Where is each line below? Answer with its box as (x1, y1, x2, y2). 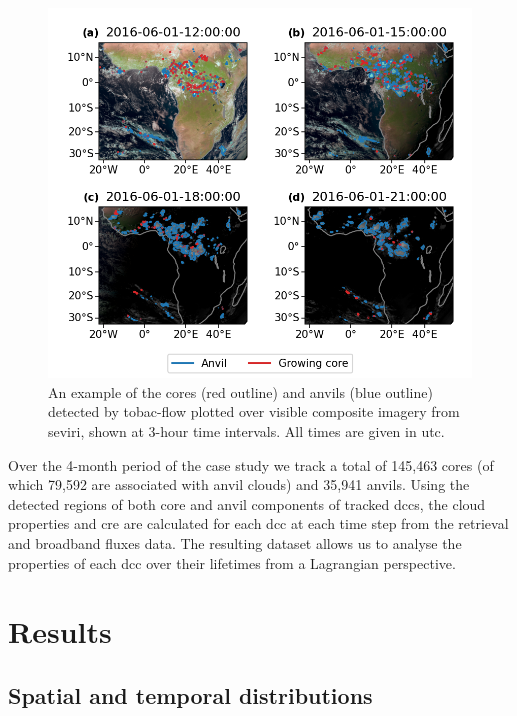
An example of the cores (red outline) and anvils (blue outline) (48, 381, 433, 402)
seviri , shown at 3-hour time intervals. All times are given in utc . (48, 420, 445, 441)
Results (8, 611, 112, 652)
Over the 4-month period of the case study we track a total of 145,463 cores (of (8, 454, 494, 475)
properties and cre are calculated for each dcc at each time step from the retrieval (8, 513, 509, 534)
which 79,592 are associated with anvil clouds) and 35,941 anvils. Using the (8, 474, 470, 495)
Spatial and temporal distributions (8, 679, 373, 710)
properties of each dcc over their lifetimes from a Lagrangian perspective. (8, 552, 456, 573)
